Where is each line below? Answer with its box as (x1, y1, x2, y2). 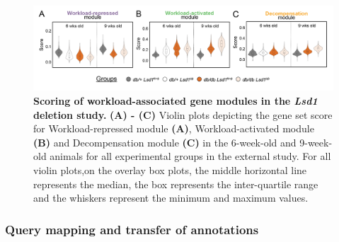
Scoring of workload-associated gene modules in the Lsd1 (33, 93, 318, 108)
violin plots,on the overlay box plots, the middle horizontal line (33, 163, 307, 178)
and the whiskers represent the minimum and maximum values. (33, 190, 309, 205)
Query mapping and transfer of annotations (5, 220, 259, 238)
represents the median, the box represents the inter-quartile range (33, 176, 318, 191)
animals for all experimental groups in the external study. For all (50, 149, 331, 163)
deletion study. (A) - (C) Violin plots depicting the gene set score (33, 107, 333, 122)
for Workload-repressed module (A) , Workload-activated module (33, 121, 314, 136)
